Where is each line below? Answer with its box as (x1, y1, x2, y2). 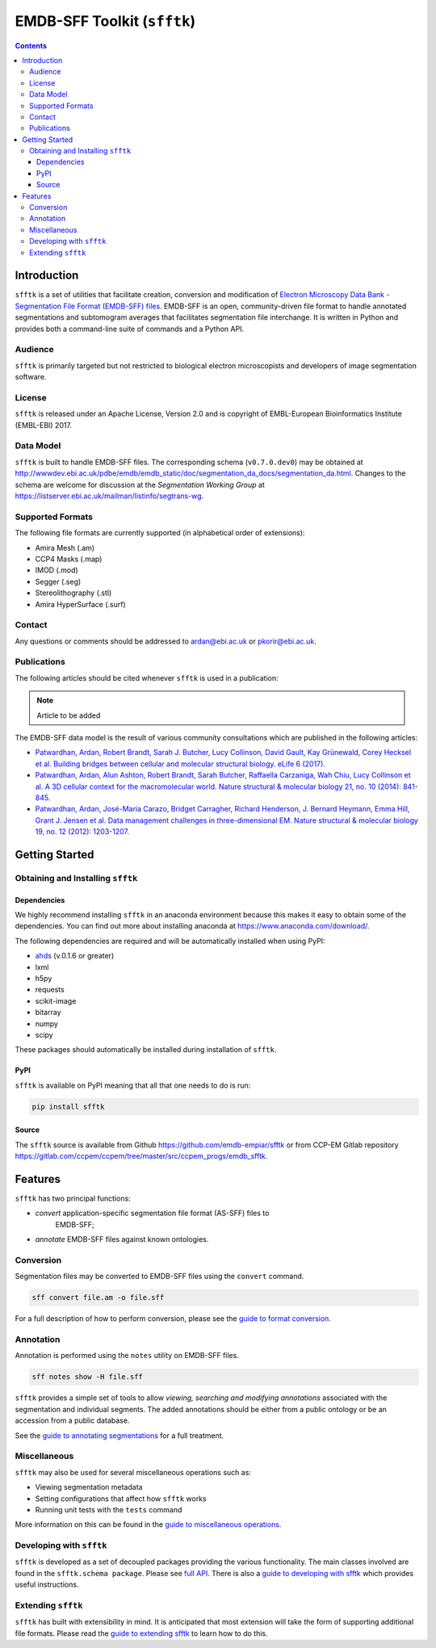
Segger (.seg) (35, 577, 82, 586)
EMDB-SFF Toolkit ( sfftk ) (15, 12, 196, 30)
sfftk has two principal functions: (15, 1193, 131, 1203)
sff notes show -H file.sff (31, 1373, 143, 1382)
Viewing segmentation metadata (35, 1482, 143, 1492)
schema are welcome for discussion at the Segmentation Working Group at (15, 480, 266, 489)
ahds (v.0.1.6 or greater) (35, 951, 115, 961)
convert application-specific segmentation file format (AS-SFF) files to (35, 1208, 270, 1218)
